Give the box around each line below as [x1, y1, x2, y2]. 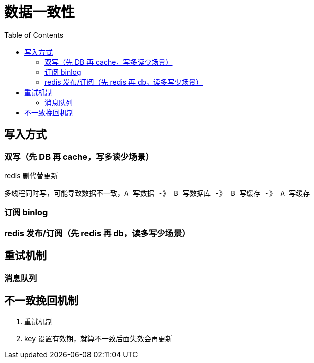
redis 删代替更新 [4, 171, 58, 180]
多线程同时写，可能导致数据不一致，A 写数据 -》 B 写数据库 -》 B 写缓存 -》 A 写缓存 [4, 189, 310, 197]
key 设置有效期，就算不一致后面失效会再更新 [24, 334, 173, 343]
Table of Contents [4, 30, 64, 39]
